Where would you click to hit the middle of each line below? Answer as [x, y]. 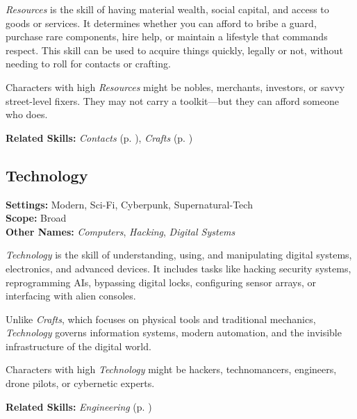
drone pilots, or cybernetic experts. [80, 383]
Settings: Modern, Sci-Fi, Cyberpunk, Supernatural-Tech [129, 204]
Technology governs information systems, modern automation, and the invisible [174, 332]
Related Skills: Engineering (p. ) [79, 406]
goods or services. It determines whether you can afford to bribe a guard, [161, 23]
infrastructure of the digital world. [78, 346]
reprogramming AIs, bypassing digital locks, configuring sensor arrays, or [161, 282]
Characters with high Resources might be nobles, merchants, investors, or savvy [175, 87]
